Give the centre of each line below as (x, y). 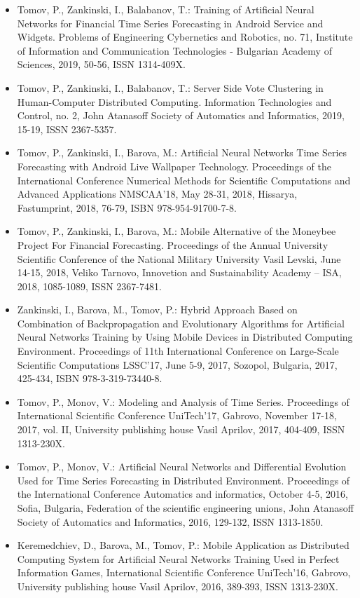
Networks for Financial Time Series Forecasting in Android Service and (170, 23)
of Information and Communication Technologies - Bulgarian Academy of (174, 50)
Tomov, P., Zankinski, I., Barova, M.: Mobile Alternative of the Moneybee (176, 231)
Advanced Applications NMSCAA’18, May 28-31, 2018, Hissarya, (157, 194)
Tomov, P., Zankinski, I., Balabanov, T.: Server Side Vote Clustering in (170, 87)
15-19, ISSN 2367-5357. (67, 129)
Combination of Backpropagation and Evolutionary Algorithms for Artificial (181, 323)
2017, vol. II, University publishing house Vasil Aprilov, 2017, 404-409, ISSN (181, 429)
